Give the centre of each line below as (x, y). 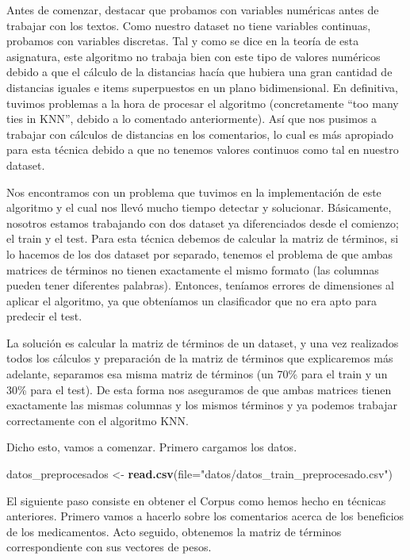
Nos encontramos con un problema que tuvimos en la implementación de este (194, 192)
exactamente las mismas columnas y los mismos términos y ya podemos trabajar (202, 405)
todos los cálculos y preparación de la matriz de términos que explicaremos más (200, 358)
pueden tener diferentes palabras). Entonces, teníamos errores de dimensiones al (201, 285)
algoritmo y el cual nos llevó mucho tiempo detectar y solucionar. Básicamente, (199, 207)
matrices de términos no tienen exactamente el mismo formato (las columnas (193, 269)
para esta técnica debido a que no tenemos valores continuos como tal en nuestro (203, 150)
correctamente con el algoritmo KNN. (98, 420)
